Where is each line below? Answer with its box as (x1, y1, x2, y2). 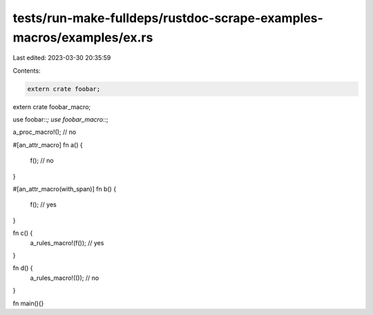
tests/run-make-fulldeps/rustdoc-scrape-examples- (12, 10, 324, 26)
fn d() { (12, 264, 34, 272)
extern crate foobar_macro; (12, 102, 91, 111)
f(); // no (30, 156, 55, 165)
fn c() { (12, 229, 33, 238)
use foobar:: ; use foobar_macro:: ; (12, 115, 108, 124)
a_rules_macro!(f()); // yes (30, 238, 104, 247)
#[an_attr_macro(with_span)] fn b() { (12, 185, 117, 193)
